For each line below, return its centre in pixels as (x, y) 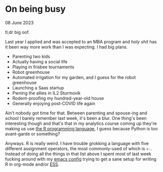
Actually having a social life (40, 61)
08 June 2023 (19, 23)
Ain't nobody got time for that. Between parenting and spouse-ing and (76, 113)
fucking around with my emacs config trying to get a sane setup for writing (81, 159)
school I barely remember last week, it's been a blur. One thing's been (76, 118)
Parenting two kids (31, 56)
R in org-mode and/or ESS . (32, 164)
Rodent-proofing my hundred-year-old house (58, 98)
